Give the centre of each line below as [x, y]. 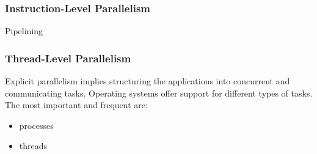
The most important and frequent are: [76, 105]
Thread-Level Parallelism [68, 58]
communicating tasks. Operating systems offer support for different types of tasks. [159, 93]
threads [33, 146]
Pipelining [24, 31]
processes [36, 125]
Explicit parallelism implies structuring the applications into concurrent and [148, 81]
